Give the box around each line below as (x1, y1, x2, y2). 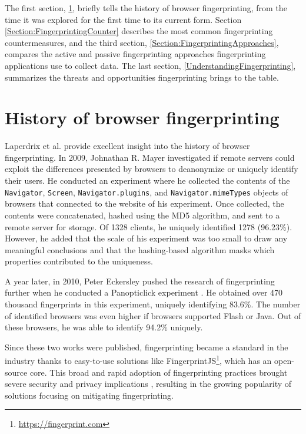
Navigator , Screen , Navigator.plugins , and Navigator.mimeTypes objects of (5, 185, 288, 198)
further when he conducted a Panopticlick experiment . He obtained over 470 (5, 286, 283, 299)
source (5, 366, 28, 378)
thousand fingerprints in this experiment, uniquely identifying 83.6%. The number (5, 298, 301, 310)
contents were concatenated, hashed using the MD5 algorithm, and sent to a (5, 208, 280, 221)
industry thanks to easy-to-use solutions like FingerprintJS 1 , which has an (5, 353, 272, 367)
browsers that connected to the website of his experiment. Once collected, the (5, 197, 284, 210)
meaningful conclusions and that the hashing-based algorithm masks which (5, 243, 275, 256)
